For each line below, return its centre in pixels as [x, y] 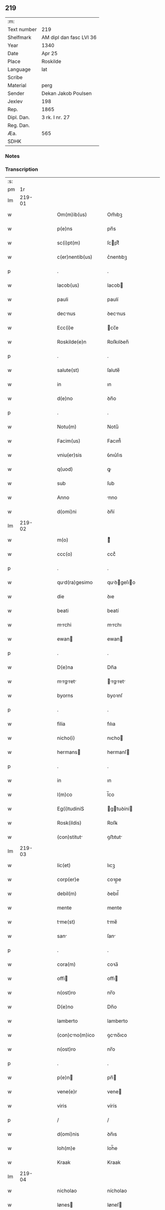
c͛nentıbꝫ [117, 257]
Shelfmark [19, 37]
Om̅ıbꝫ [115, 215]
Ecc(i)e [65, 328]
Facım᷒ [114, 441]
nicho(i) [66, 738]
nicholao [67, 1191]
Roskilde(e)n [72, 342]
